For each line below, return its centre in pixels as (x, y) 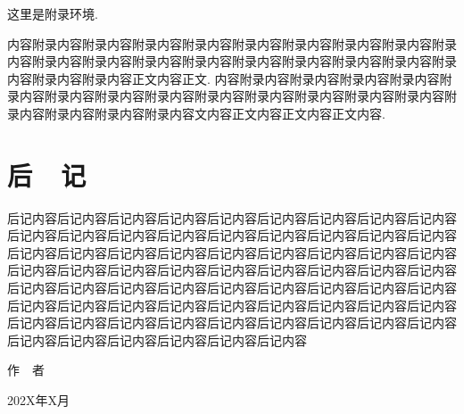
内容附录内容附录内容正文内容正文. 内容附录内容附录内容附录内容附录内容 (224, 78)
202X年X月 (38, 400)
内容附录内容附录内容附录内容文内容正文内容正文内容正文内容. (202, 113)
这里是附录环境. (53, 13)
